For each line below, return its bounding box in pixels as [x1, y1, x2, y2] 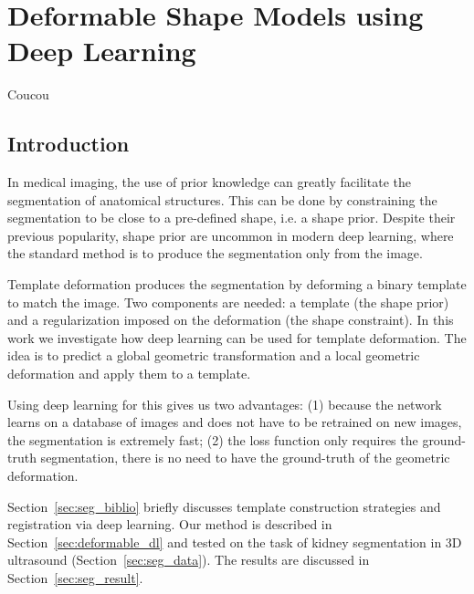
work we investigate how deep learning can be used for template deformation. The [7, 328, 467, 347]
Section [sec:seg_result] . [7, 568, 143, 587]
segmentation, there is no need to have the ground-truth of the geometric [40, 448, 450, 467]
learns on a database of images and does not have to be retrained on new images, [7, 412, 462, 432]
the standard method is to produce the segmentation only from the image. [7, 244, 423, 263]
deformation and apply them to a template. [7, 364, 251, 383]
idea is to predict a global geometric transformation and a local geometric [7, 346, 420, 365]
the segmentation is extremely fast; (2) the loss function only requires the [7, 430, 418, 449]
